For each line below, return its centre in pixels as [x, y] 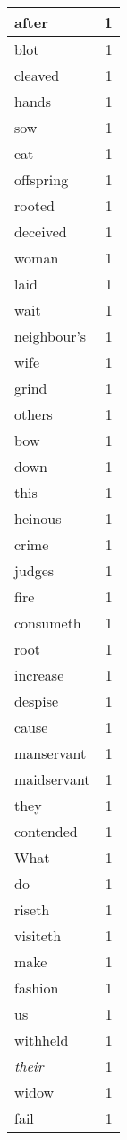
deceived [41, 232]
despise [37, 701]
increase [39, 675]
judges [34, 570]
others [34, 414]
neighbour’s [51, 336]
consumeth [48, 623]
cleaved [37, 75]
